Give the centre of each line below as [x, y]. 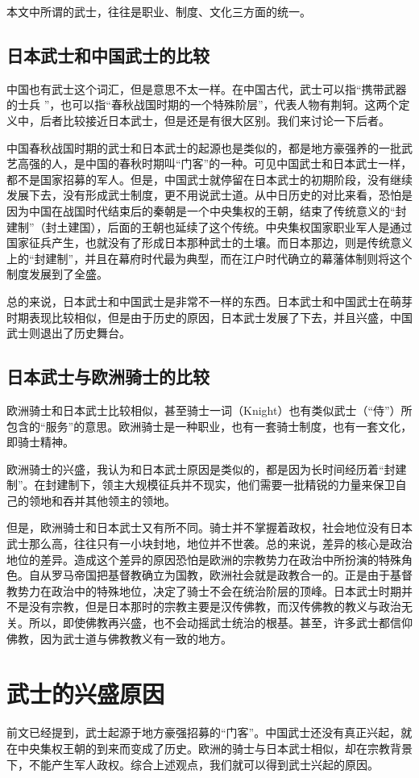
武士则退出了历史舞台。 [68, 333]
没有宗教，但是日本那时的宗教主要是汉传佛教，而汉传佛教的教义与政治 [215, 607]
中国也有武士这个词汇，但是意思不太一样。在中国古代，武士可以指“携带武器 [207, 88]
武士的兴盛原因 [86, 694]
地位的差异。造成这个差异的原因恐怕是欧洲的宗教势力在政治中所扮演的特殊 [204, 559]
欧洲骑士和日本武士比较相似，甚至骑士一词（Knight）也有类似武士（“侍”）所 [209, 410]
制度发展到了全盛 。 [57, 274]
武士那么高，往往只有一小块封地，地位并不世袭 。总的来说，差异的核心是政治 [209, 544]
